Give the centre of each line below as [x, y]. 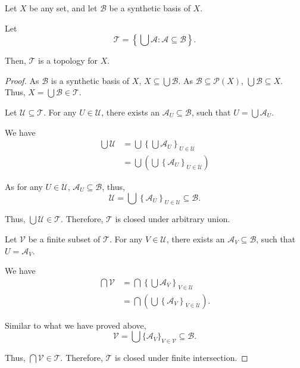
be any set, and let [63, 8]
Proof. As [22, 80]
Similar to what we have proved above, [76, 325]
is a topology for [68, 60]
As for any [24, 187]
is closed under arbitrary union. [173, 219]
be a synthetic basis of [150, 8]
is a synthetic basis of [90, 80]
